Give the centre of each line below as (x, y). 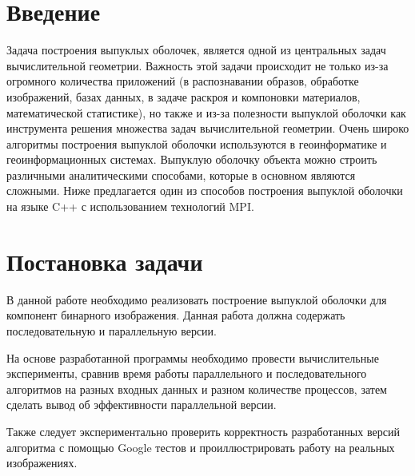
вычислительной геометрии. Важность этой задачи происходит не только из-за (198, 65)
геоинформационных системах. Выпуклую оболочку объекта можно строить (192, 159)
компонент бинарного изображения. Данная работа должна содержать (176, 315)
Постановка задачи (105, 261)
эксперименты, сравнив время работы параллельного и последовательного (187, 373)
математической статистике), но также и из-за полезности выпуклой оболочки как (206, 112)
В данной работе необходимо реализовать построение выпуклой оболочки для (197, 299)
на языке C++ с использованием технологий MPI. (130, 206)
